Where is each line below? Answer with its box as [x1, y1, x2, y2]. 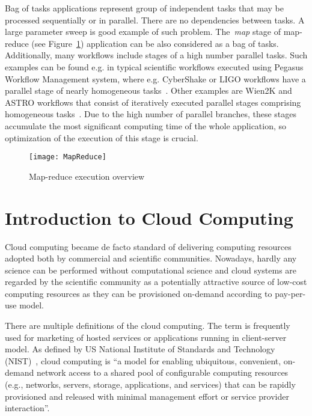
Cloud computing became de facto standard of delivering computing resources [5, 240, 292, 252]
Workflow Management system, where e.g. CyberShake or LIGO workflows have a [5, 72, 306, 85]
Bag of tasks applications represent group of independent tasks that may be [5, 2, 284, 14]
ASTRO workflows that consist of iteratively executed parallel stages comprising [5, 96, 301, 108]
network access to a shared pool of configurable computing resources [36, 366, 289, 379]
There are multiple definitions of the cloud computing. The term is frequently [5, 319, 290, 332]
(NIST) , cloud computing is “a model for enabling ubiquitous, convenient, [5, 354, 281, 367]
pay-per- [275, 287, 306, 299]
